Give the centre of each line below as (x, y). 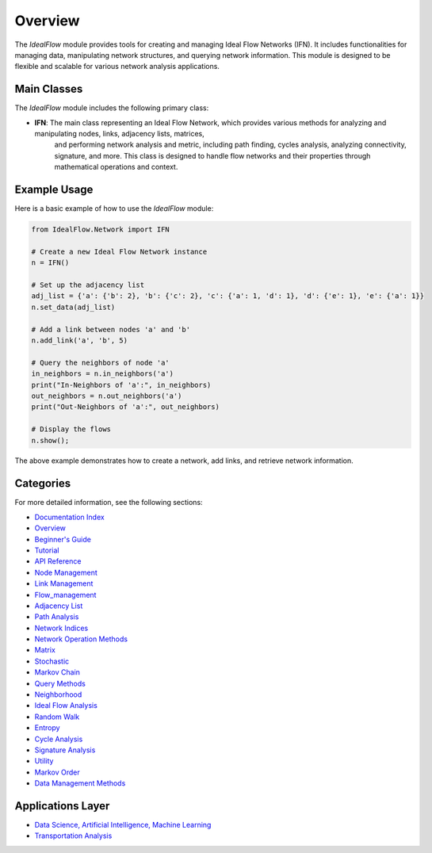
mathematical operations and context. (116, 167)
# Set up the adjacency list (88, 285)
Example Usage (54, 189)
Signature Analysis (65, 750)
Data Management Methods (80, 783)
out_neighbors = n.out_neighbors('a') (107, 396)
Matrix (45, 650)
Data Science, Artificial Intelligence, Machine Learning (123, 825)
